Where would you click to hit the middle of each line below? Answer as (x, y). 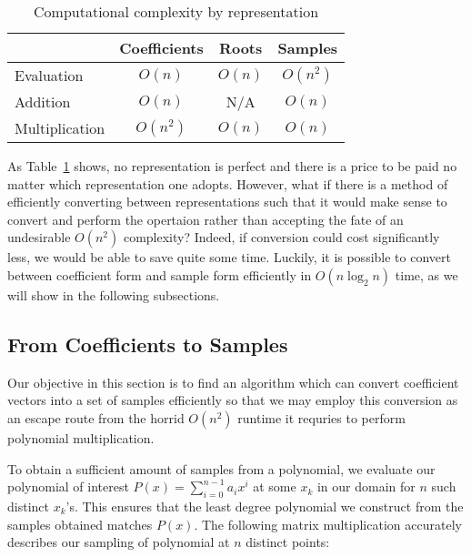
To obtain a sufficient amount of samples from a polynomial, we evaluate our (221, 468)
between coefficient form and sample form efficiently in (160, 274)
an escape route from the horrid (96, 417)
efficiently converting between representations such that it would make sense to (227, 202)
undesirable (39, 237)
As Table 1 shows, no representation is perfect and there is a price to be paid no (232, 166)
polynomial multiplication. (81, 437)
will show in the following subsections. (114, 294)
